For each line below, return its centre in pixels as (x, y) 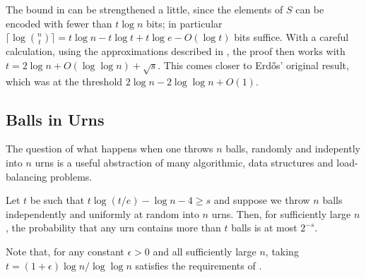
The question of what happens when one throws (110, 149)
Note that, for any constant (65, 251)
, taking (282, 251)
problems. (71, 176)
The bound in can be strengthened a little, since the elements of (144, 9)
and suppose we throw (262, 200)
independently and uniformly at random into (102, 213)
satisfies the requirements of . (199, 265)
